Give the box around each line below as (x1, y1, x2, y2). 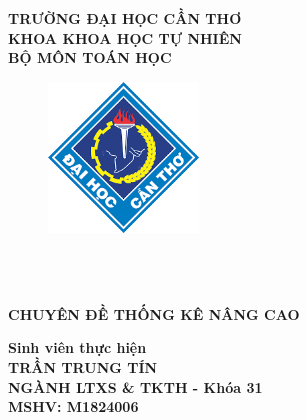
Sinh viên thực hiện (8, 337, 147, 358)
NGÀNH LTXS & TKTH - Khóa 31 (8, 376, 263, 397)
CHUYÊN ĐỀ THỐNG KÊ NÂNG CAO (8, 303, 300, 324)
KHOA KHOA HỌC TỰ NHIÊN (8, 27, 242, 48)
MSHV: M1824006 (8, 396, 139, 417)
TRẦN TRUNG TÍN (8, 356, 158, 377)
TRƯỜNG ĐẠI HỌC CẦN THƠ (8, 8, 242, 28)
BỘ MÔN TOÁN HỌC (8, 47, 172, 68)
